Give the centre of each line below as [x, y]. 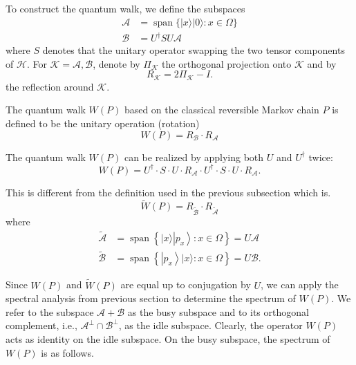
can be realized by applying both [194, 157]
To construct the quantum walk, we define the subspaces [125, 8]
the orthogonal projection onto [227, 63]
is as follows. [67, 352]
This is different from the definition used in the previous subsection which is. [168, 192]
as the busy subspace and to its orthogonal [218, 311]
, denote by [116, 63]
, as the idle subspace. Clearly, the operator [210, 325]
